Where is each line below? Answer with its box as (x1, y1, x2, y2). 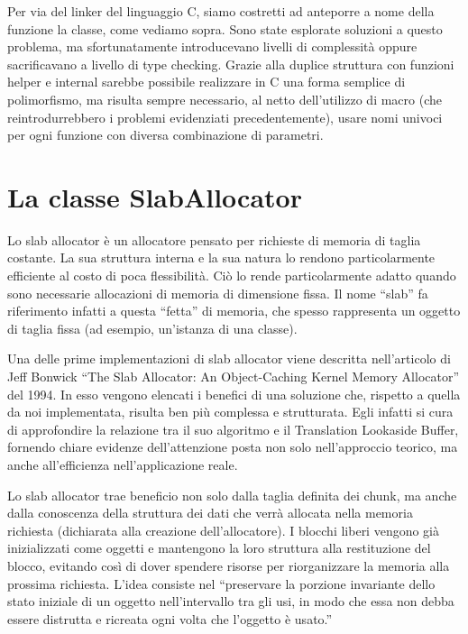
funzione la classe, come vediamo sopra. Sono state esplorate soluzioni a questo (7, 19, 443, 38)
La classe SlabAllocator (7, 178, 302, 215)
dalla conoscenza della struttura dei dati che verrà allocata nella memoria (7, 503, 413, 522)
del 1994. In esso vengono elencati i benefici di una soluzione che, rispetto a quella (7, 384, 461, 403)
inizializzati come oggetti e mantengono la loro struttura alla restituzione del (7, 538, 431, 557)
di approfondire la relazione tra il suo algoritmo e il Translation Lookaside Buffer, (7, 419, 459, 438)
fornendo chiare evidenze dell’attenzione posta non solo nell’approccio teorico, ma (7, 437, 458, 456)
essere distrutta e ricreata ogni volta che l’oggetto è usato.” (7, 609, 333, 628)
